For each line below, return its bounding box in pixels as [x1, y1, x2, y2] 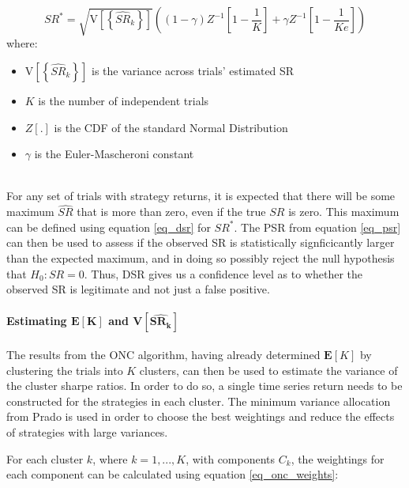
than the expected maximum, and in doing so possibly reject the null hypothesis [6, 249, 395, 266]
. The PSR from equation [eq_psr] [234, 218, 401, 235]
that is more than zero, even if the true [77, 203, 266, 220]
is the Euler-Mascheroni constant [34, 146, 194, 162]
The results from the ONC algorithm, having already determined [6, 346, 321, 362]
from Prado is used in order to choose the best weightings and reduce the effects [6, 408, 395, 425]
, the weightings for [291, 450, 385, 467]
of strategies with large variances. [6, 423, 168, 440]
